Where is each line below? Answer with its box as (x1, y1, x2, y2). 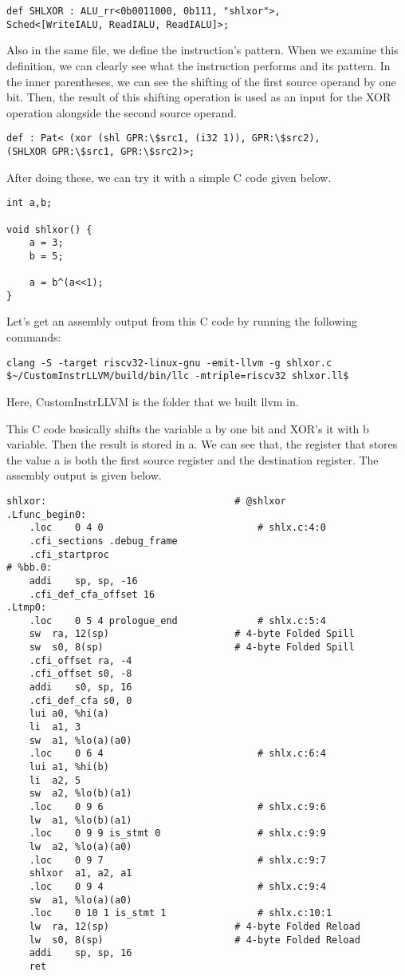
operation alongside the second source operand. (6, 104, 237, 121)
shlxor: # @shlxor (6, 495, 286, 507)
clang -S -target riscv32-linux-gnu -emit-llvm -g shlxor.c (6, 357, 332, 369)
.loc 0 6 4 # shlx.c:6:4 (29, 748, 326, 760)
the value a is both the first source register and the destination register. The (6, 451, 379, 468)
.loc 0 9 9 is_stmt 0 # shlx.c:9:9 (29, 828, 326, 840)
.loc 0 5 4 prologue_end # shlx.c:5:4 (29, 614, 326, 626)
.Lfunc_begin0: (6, 508, 87, 520)
